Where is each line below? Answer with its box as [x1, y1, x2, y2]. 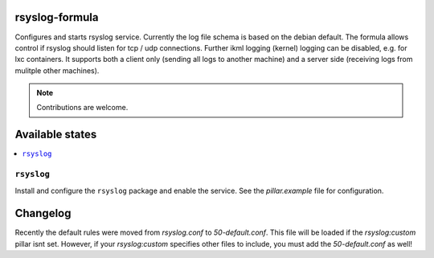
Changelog [14, 207, 72, 220]
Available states [14, 128, 97, 141]
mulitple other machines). [14, 65, 100, 76]
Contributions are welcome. [36, 103, 129, 113]
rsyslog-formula [14, 10, 99, 24]
